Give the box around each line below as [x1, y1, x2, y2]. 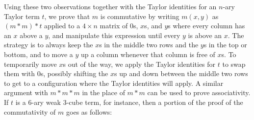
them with [4, 68, 35, 79]
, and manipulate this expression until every [48, 30, 180, 40]
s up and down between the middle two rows [114, 68, 248, 79]
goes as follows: [66, 106, 112, 117]
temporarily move [4, 59, 57, 69]
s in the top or [203, 40, 247, 50]
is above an [188, 30, 222, 40]
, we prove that [44, 11, 90, 21]
